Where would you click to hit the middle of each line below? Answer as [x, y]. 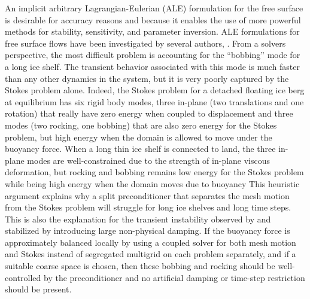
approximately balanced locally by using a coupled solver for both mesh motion [151, 242]
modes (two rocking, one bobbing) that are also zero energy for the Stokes [141, 125]
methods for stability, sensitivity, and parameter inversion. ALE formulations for [152, 31]
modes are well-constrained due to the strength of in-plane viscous [149, 160]
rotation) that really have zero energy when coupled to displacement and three [149, 113]
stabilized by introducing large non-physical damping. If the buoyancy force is [148, 231]
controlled [23, 277]
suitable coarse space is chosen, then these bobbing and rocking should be [140, 266]
